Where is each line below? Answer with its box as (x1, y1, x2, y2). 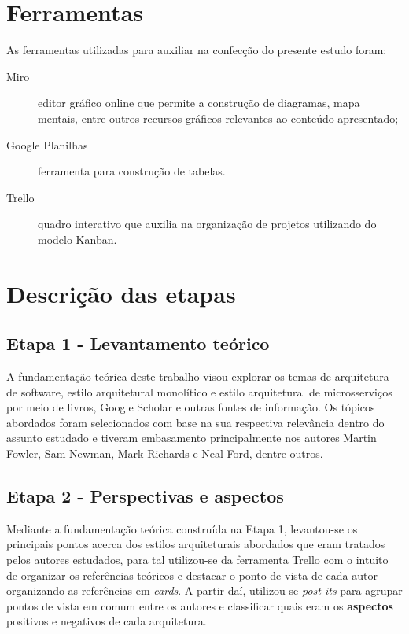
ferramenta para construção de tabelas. (38, 163, 226, 179)
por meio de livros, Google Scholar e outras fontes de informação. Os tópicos (6, 399, 375, 415)
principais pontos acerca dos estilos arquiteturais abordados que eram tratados (6, 536, 385, 552)
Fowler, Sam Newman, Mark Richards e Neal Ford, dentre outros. (6, 445, 323, 462)
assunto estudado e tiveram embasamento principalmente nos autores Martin (6, 429, 377, 446)
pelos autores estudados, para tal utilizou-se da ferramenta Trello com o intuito (6, 551, 389, 567)
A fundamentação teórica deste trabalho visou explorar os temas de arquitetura (6, 368, 389, 385)
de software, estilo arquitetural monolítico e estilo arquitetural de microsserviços (6, 383, 392, 400)
